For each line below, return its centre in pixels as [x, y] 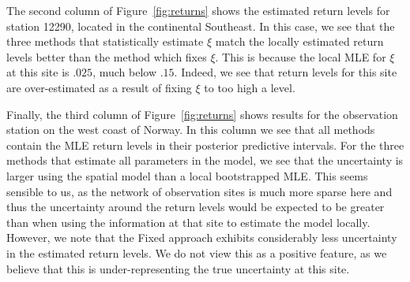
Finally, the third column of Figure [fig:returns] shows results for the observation [202, 114]
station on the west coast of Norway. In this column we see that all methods [191, 130]
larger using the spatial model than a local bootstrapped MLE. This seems [187, 175]
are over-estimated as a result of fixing [99, 87]
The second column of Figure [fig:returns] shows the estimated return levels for [198, 10]
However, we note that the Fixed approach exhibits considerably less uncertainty [202, 237]
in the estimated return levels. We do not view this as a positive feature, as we [197, 252]
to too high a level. [250, 87]
